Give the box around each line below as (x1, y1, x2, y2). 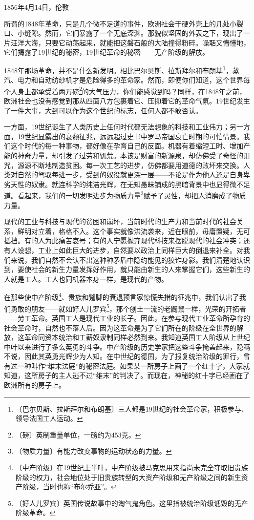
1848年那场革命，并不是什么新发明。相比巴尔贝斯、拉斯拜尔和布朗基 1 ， (4, 63, 233, 75)
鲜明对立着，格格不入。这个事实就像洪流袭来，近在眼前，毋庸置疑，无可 (17, 226, 250, 236)
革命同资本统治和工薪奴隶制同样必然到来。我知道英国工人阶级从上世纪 (24, 332, 250, 342)
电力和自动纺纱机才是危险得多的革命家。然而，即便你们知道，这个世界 (17, 75, 243, 85)
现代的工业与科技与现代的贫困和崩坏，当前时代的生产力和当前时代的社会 (4, 216, 236, 227)
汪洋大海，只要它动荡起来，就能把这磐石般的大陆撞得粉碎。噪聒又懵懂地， (10, 37, 250, 47)
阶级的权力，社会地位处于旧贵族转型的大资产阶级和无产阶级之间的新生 (15, 472, 241, 482)
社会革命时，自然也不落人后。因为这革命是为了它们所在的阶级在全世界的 (4, 322, 236, 333)
